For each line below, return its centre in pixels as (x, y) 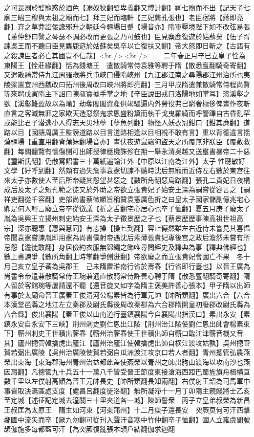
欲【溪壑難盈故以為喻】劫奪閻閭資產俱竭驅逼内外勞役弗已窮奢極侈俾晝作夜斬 (127, 103)
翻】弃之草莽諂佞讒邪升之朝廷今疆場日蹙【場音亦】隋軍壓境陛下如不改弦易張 (127, 27)
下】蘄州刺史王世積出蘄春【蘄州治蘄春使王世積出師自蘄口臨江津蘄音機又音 (124, 333)
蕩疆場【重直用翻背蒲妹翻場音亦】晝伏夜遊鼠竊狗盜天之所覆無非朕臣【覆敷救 (127, 142)
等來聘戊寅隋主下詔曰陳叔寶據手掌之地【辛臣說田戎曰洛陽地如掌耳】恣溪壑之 (127, 94)
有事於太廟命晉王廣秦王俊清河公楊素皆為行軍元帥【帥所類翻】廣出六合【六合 (127, 295)
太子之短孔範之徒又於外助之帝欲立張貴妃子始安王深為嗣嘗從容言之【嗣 (137, 189)
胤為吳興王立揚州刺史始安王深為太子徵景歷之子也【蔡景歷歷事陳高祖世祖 (120, 218)
